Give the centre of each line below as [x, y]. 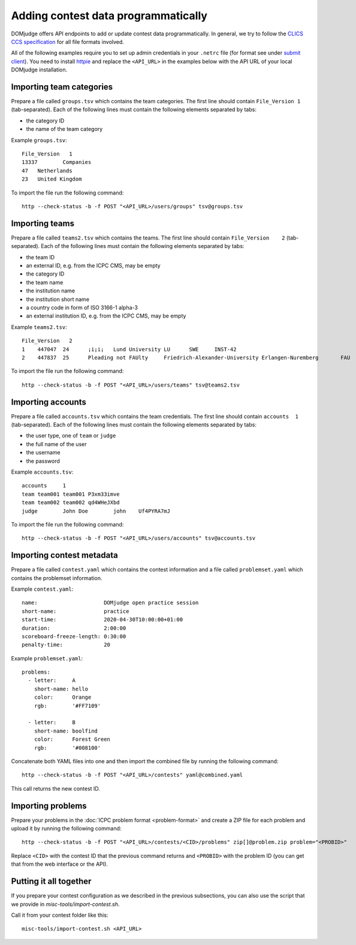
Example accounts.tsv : [42, 472]
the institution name [50, 291]
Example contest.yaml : [42, 589]
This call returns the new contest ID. [55, 788]
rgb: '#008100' [67, 748]
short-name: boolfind [66, 731]
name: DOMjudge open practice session [110, 603]
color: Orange [63, 697]
